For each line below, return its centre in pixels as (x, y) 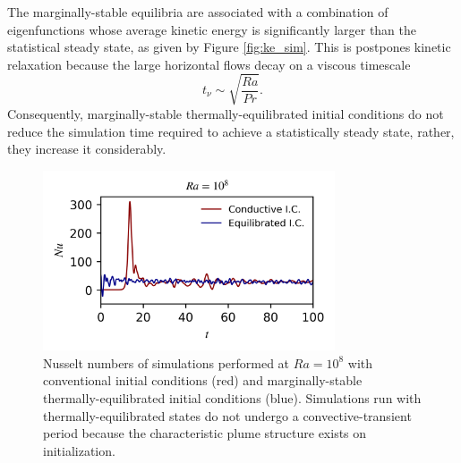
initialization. (79, 450)
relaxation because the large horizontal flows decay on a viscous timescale (209, 64)
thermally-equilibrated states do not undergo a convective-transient (227, 415)
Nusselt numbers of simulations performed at (166, 362)
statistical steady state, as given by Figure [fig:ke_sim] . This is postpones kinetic (229, 47)
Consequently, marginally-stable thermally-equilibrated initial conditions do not (226, 113)
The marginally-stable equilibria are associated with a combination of (198, 12)
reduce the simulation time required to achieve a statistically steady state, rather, (231, 131)
